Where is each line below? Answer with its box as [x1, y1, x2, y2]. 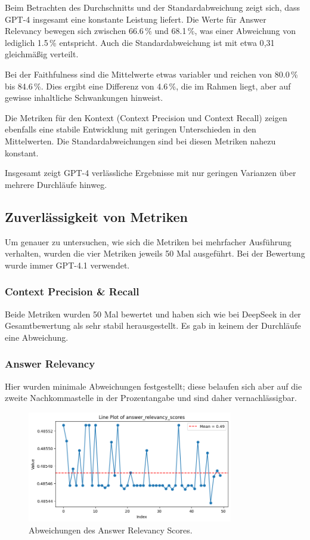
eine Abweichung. [5, 331, 69, 343]
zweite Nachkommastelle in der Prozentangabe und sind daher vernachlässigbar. [5, 391, 297, 404]
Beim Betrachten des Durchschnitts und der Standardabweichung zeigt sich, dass [5, 1, 300, 13]
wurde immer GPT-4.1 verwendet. [5, 258, 130, 271]
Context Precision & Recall [5, 284, 139, 299]
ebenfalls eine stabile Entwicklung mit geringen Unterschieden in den [5, 123, 256, 135]
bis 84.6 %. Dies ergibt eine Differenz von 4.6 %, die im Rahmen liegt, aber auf [5, 79, 291, 92]
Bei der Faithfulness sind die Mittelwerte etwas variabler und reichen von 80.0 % [5, 67, 298, 80]
